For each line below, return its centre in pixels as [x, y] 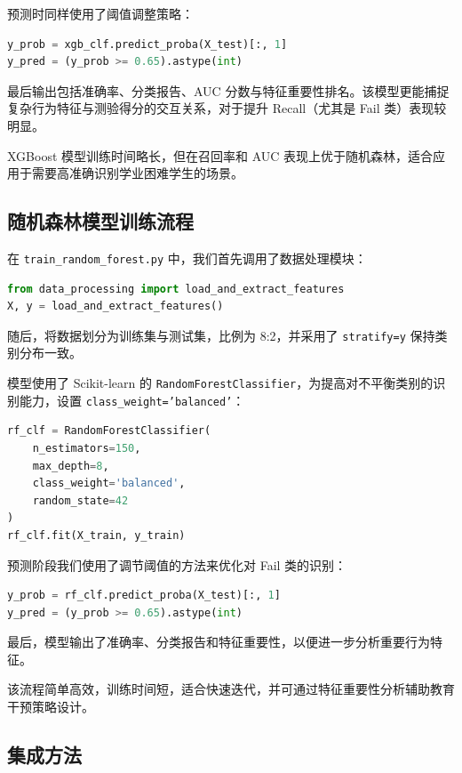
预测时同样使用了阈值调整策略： [100, 13]
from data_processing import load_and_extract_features [176, 289]
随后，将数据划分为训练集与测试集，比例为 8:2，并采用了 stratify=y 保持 [221, 335]
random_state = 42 [80, 500]
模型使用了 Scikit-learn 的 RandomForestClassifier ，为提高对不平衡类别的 [220, 383]
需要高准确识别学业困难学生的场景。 [137, 173]
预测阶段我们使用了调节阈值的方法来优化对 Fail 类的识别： [177, 564]
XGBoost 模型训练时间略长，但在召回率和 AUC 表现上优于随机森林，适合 [220, 155]
